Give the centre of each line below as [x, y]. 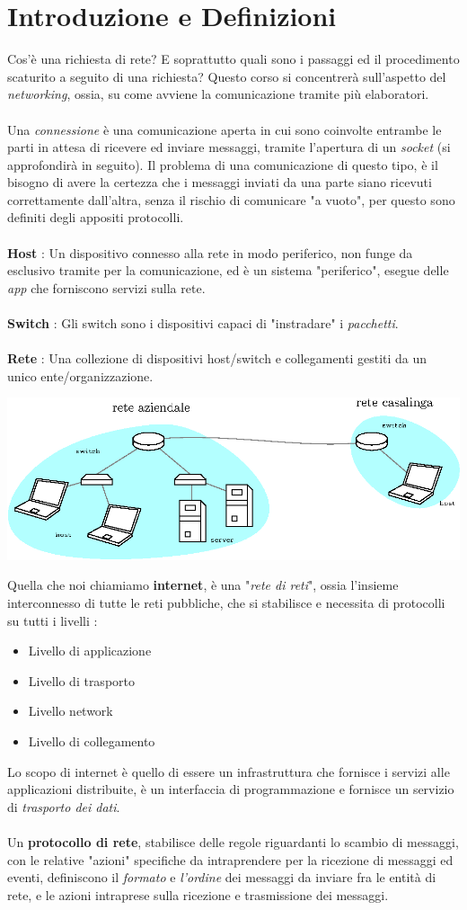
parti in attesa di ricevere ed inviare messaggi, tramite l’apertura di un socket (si [229, 147]
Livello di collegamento [92, 741]
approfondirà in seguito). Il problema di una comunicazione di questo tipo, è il [223, 164]
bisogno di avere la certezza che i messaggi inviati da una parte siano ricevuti [220, 182]
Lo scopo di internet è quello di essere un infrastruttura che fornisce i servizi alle [229, 771]
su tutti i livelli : [53, 620]
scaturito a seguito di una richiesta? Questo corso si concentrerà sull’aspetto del [227, 76]
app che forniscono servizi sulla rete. [106, 287]
